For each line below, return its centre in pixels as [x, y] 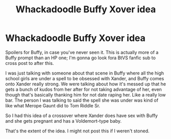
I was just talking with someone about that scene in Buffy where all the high [85, 73]
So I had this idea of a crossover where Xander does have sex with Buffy [82, 115]
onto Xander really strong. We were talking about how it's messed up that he [86, 84]
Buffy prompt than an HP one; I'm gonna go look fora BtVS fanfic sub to [80, 58]
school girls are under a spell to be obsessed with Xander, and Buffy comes [85, 78]
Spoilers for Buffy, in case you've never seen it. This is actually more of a [82, 52]
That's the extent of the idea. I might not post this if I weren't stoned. [77, 131]
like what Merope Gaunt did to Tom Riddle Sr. [53, 105]
